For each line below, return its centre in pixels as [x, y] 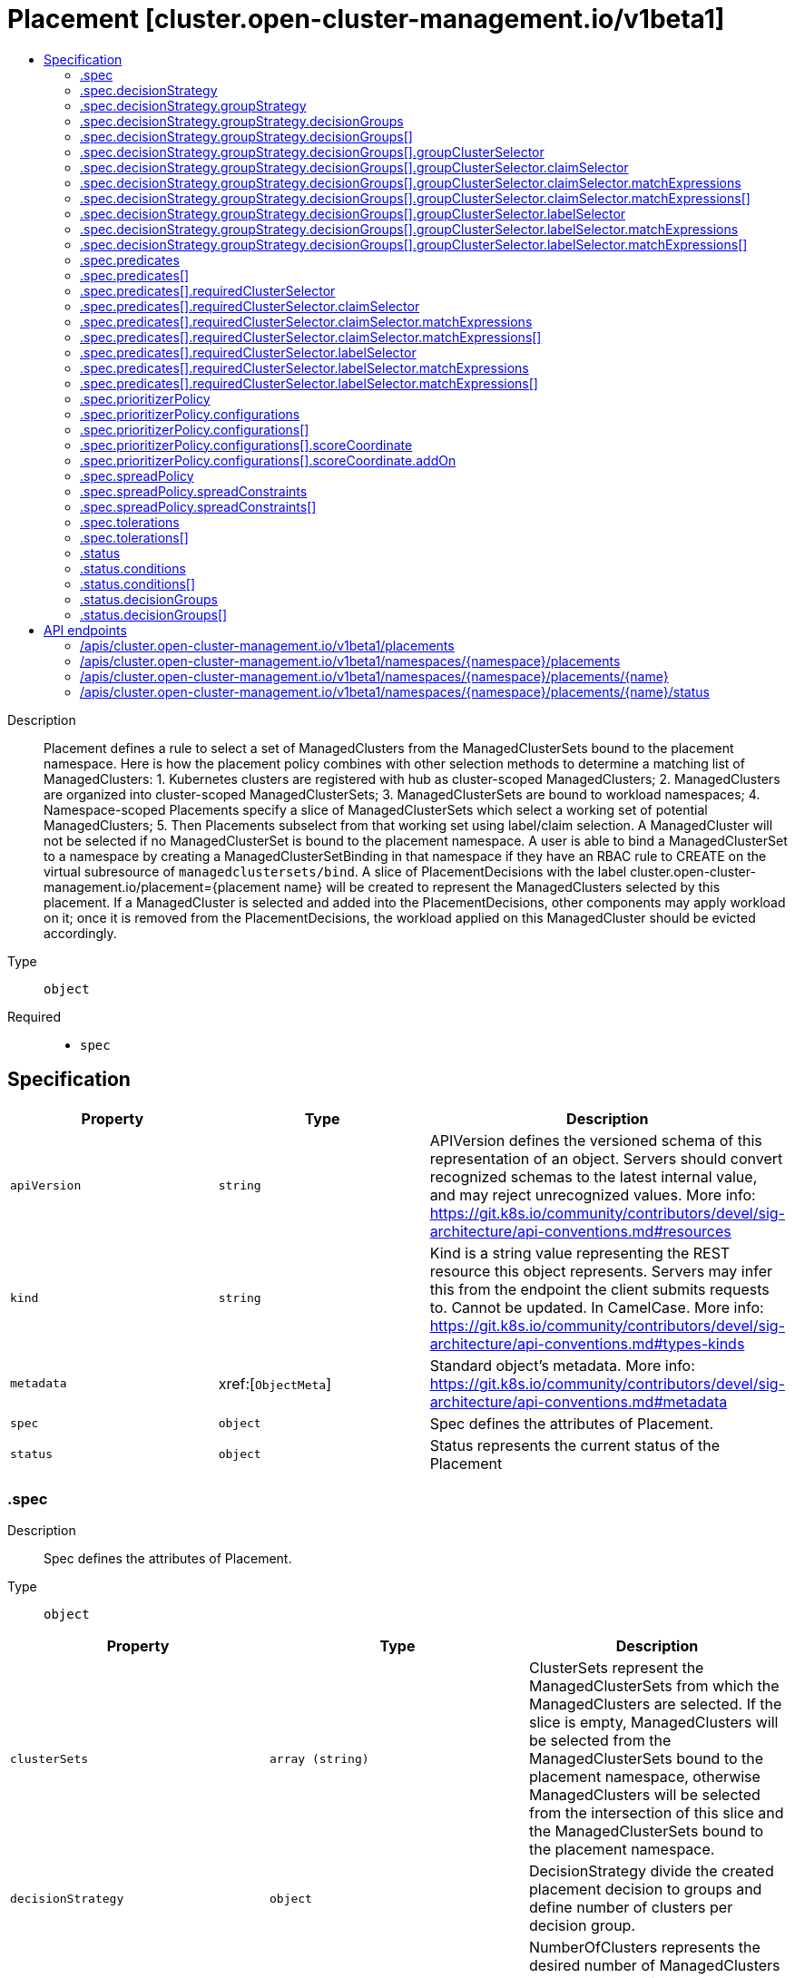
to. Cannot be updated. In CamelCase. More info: [597, 1307]
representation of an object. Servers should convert [606, 1158]
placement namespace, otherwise [644, 1777]
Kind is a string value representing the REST [580, 1253]
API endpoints [85, 630]
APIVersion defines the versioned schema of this [596, 1140]
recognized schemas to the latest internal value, [594, 1176]
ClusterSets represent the [616, 1668]
